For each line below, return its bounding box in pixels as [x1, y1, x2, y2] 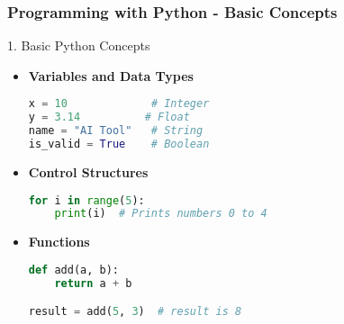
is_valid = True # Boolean [28, 138, 210, 151]
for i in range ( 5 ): [28, 193, 145, 207]
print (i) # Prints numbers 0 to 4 [54, 207, 267, 220]
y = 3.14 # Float [28, 111, 190, 124]
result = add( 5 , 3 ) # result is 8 [28, 305, 242, 319]
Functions [28, 232, 90, 251]
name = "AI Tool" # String [28, 124, 204, 138]
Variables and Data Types [28, 66, 194, 85]
